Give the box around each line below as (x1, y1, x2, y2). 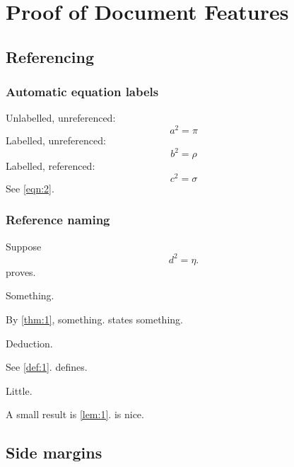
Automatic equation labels (6, 83, 159, 100)
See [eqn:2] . (6, 180, 54, 195)
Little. (6, 383, 33, 398)
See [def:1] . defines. (6, 359, 88, 374)
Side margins (6, 442, 102, 463)
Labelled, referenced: (6, 158, 95, 173)
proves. (6, 264, 36, 279)
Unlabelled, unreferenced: (6, 110, 116, 125)
